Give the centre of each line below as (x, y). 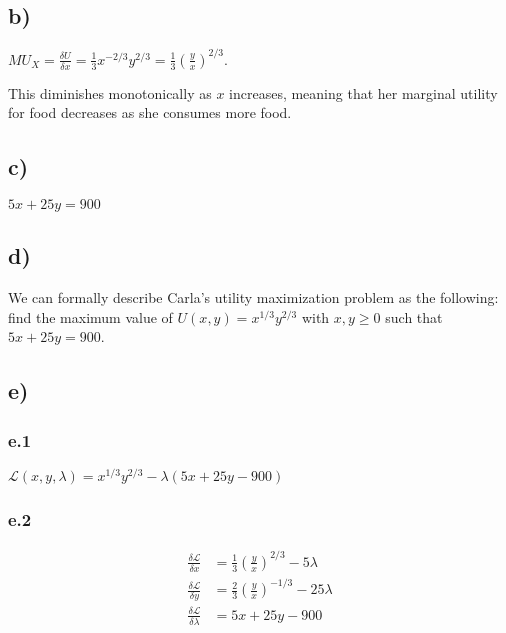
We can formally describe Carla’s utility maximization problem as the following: (253, 297)
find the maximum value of (90, 316)
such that (414, 316)
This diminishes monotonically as (110, 92)
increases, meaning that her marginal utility (363, 92)
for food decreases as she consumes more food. (150, 112)
